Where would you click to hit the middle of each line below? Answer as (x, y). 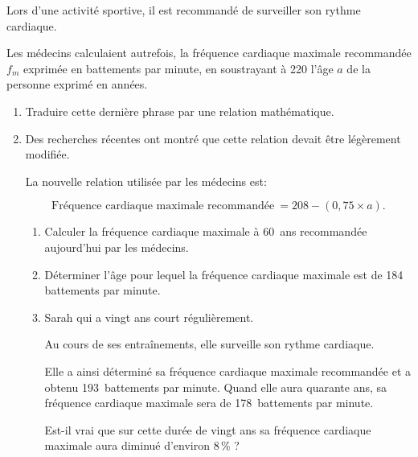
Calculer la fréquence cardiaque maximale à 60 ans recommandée (206, 231)
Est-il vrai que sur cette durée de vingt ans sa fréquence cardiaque (208, 429)
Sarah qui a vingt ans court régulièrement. (149, 317)
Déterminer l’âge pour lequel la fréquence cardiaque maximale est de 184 (224, 274)
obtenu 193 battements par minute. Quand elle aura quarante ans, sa (216, 387)
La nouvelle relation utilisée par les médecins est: (146, 181)
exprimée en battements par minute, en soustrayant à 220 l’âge (178, 68)
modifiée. (47, 154)
